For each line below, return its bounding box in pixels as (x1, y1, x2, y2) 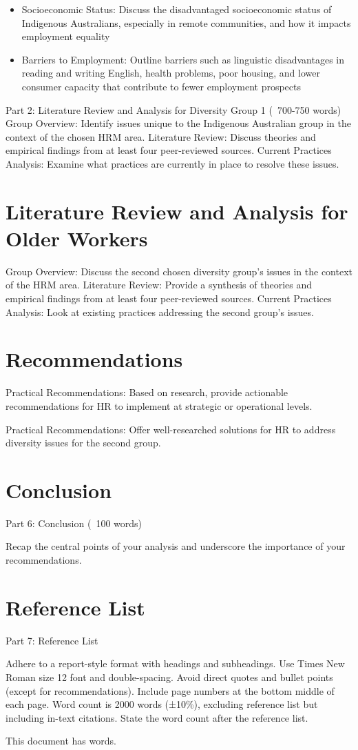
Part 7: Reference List (6, 633, 98, 647)
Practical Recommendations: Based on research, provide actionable (6, 385, 288, 399)
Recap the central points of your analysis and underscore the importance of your (6, 539, 346, 553)
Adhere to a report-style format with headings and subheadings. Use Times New (6, 656, 345, 671)
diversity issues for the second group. (6, 435, 161, 450)
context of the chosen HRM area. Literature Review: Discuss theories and (6, 129, 316, 144)
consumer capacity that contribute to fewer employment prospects (21, 79, 301, 93)
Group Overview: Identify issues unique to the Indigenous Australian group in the (6, 116, 351, 130)
